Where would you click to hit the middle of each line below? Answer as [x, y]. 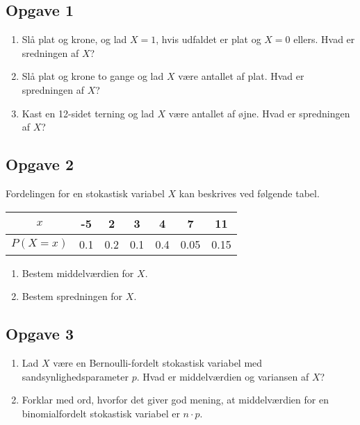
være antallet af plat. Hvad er [241, 76]
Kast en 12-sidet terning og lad [88, 113]
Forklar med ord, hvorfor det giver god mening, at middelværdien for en [175, 400]
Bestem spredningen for [72, 296]
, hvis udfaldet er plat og [208, 39]
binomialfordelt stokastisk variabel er [101, 413]
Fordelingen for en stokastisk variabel [85, 193]
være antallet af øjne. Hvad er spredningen [259, 113]
